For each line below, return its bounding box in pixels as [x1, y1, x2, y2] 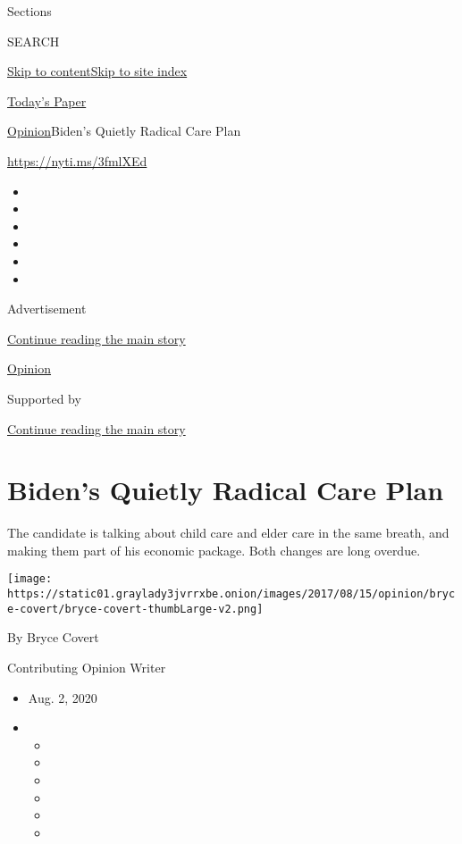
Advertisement [7, 299, 87, 318]
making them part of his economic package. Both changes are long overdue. [7, 540, 421, 559]
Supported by [7, 389, 81, 407]
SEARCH [7, 31, 60, 50]
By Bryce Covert [7, 628, 99, 647]
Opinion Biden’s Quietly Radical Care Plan [7, 121, 241, 140]
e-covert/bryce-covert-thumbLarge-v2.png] [7, 602, 264, 615]
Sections [7, 2, 52, 20]
